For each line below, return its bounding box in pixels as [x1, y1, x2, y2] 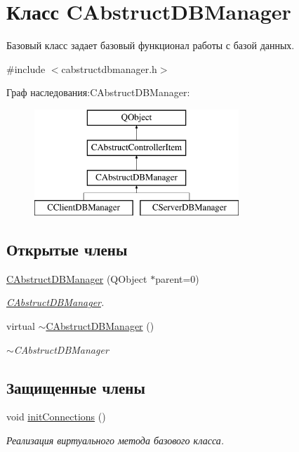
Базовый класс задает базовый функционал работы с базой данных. [6, 38, 295, 53]
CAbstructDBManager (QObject [6, 271, 147, 286]
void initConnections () [6, 409, 106, 424]
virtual [6, 319, 35, 333]
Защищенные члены [6, 376, 145, 398]
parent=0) [155, 271, 199, 286]
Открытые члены [6, 239, 128, 260]
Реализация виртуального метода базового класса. [6, 433, 225, 448]
